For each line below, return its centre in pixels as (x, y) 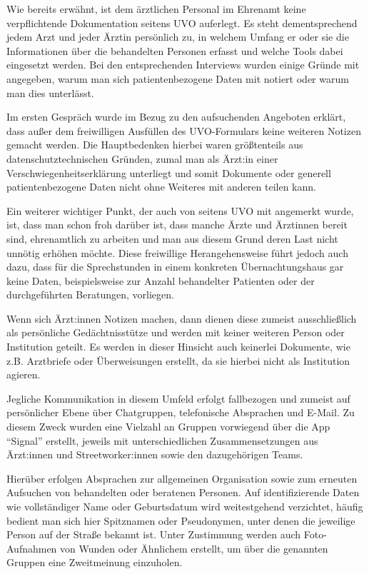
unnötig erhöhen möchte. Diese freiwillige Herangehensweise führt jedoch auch (177, 252)
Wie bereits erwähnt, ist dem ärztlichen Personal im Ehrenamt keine (156, 9)
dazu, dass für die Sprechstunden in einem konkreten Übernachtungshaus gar (175, 267)
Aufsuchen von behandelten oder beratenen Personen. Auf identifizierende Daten (183, 492)
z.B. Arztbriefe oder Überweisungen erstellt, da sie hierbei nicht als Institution (178, 360)
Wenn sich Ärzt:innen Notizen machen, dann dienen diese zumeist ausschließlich (182, 318)
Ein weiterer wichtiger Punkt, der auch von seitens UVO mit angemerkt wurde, (180, 210)
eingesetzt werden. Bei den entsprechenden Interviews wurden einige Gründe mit (183, 65)
